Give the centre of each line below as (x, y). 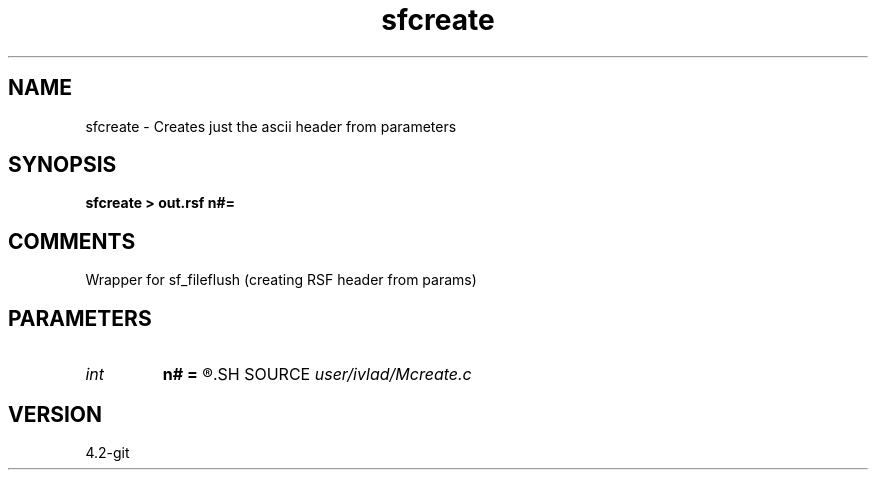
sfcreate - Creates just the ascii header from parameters (271, 126)
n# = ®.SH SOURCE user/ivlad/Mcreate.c (317, 374)
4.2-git (107, 452)
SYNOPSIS (62, 165)
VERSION (55, 414)
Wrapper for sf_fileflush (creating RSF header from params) (281, 280)
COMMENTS (72, 241)
